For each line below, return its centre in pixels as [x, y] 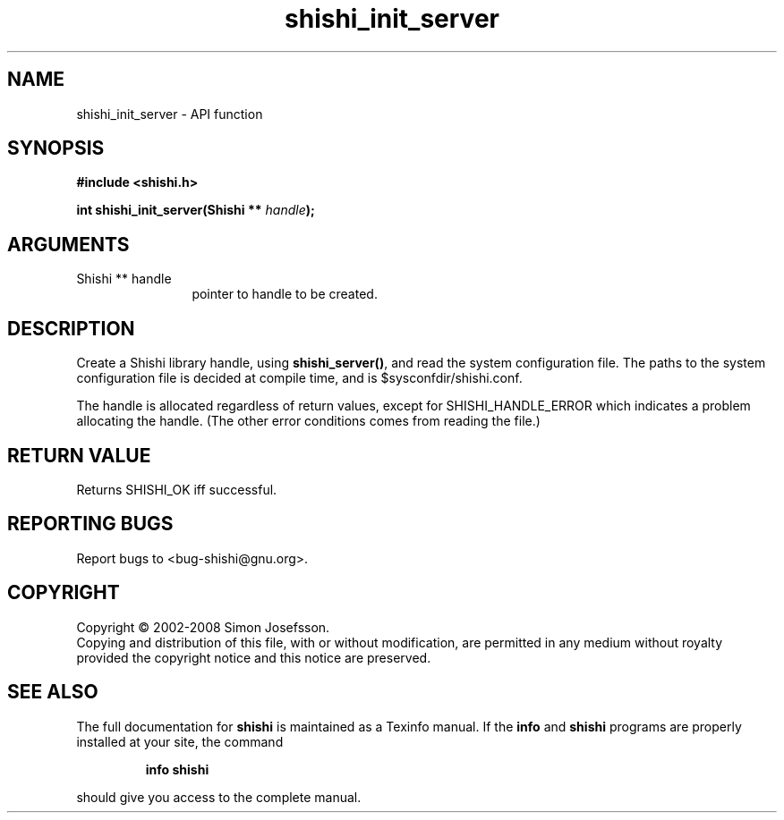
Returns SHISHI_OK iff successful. [177, 489]
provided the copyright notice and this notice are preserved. [254, 657]
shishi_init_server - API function [170, 114]
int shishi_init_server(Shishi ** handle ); [196, 210]
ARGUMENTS [68, 244]
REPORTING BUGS [90, 524]
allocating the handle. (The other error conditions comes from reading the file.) [308, 421]
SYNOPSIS [56, 148]
